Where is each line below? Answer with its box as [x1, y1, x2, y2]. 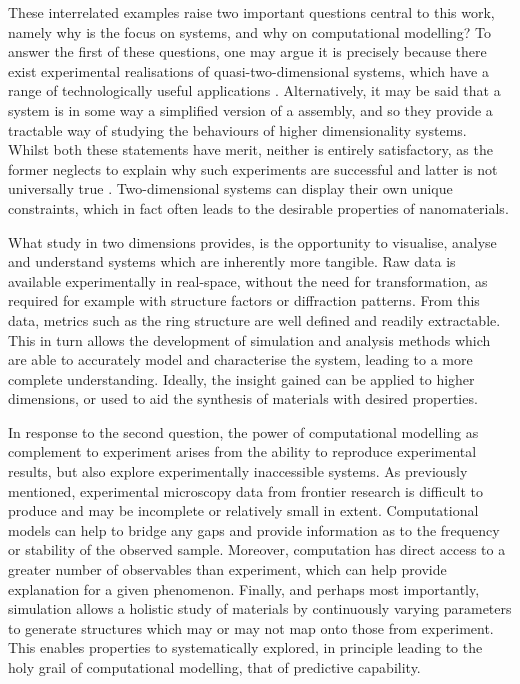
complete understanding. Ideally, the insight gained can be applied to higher [8, 368, 475, 389]
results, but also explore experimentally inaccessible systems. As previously [8, 461, 468, 482]
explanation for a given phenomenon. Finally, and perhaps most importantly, [8, 578, 480, 599]
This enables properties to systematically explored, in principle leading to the [8, 637, 483, 658]
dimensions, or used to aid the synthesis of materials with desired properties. [8, 388, 478, 409]
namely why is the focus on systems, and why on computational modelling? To [8, 21, 491, 42]
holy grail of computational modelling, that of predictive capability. [8, 657, 421, 677]
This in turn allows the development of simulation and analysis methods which [8, 329, 491, 350]
